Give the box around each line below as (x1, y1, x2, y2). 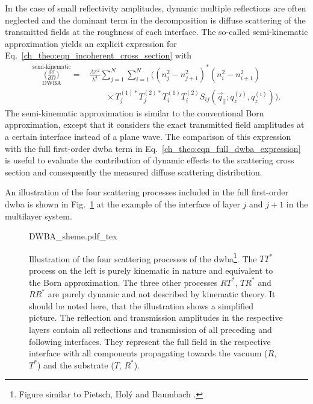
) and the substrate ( (37, 358, 114, 371)
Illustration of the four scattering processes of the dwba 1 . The (29, 250, 257, 265)
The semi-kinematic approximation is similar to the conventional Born (5, 106, 264, 119)
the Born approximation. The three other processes (29, 276, 218, 288)
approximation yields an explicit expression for (5, 37, 177, 49)
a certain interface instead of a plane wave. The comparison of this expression (5, 130, 291, 142)
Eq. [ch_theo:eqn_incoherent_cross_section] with (5, 49, 192, 62)
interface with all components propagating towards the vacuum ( (29, 347, 268, 359)
